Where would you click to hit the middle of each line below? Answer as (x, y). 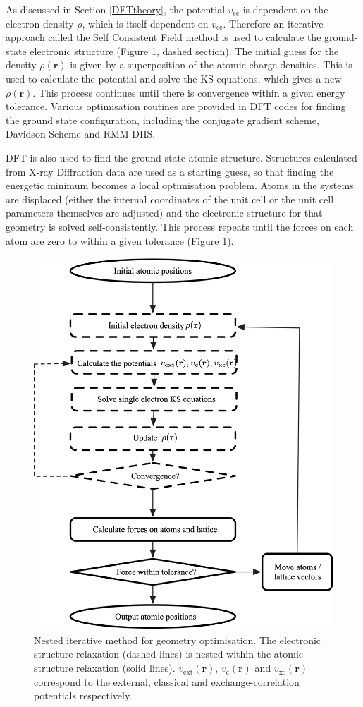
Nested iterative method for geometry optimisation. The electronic (178, 640)
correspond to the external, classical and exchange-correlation (167, 681)
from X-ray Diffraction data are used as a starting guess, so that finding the (170, 171)
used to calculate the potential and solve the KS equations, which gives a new (174, 78)
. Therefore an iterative (273, 23)
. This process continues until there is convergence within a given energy (189, 92)
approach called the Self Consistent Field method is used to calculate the (164, 37)
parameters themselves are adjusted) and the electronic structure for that (164, 213)
